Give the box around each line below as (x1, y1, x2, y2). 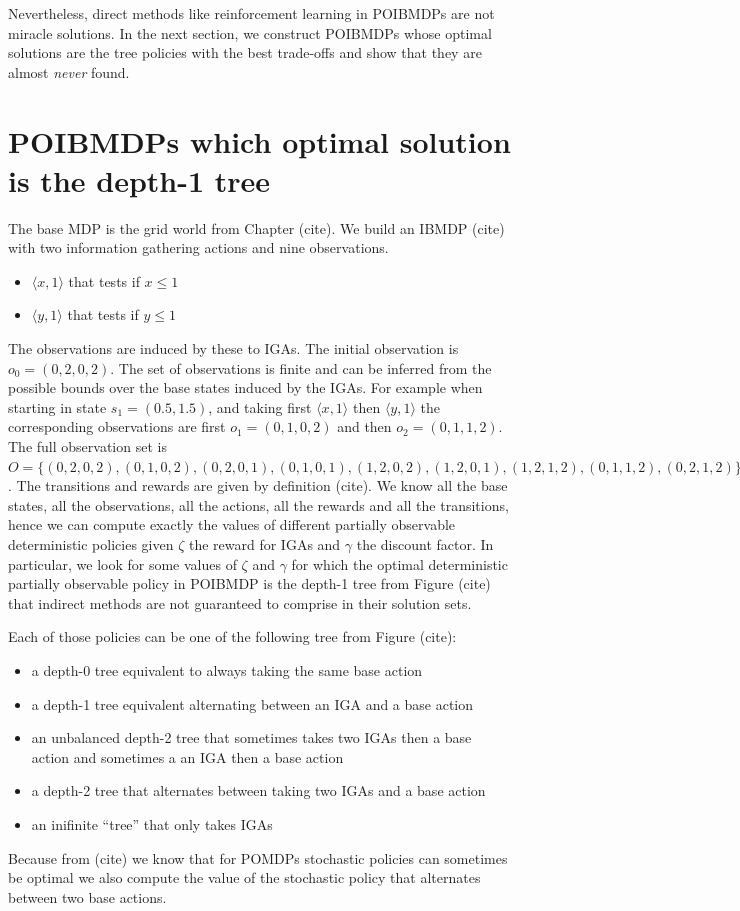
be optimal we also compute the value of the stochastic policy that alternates (8, 867, 481, 888)
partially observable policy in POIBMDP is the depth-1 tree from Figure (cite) (8, 573, 491, 594)
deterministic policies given (8, 534, 174, 554)
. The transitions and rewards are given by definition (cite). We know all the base (8, 475, 508, 496)
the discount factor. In (356, 534, 494, 554)
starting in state (8, 396, 107, 417)
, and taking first (208, 396, 312, 417)
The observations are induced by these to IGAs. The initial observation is (8, 338, 459, 359)
